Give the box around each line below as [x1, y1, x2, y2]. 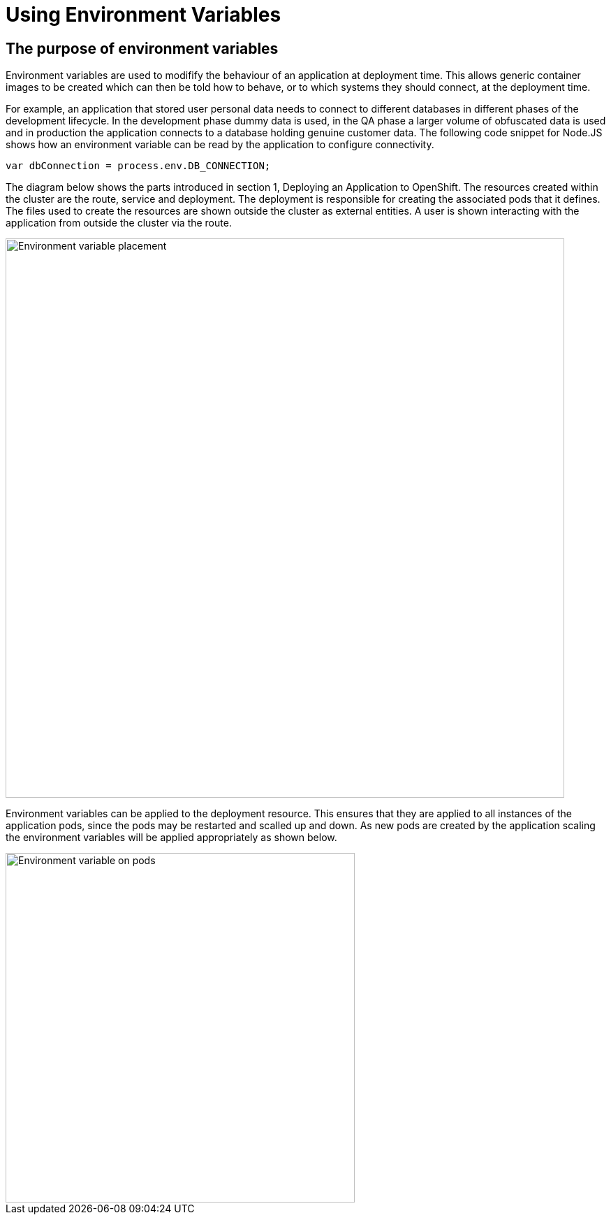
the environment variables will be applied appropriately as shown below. [6, 831, 337, 844]
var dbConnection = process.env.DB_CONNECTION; [6, 160, 271, 172]
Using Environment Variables [6, 3, 281, 27]
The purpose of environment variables [6, 39, 279, 57]
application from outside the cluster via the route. [6, 217, 232, 229]
